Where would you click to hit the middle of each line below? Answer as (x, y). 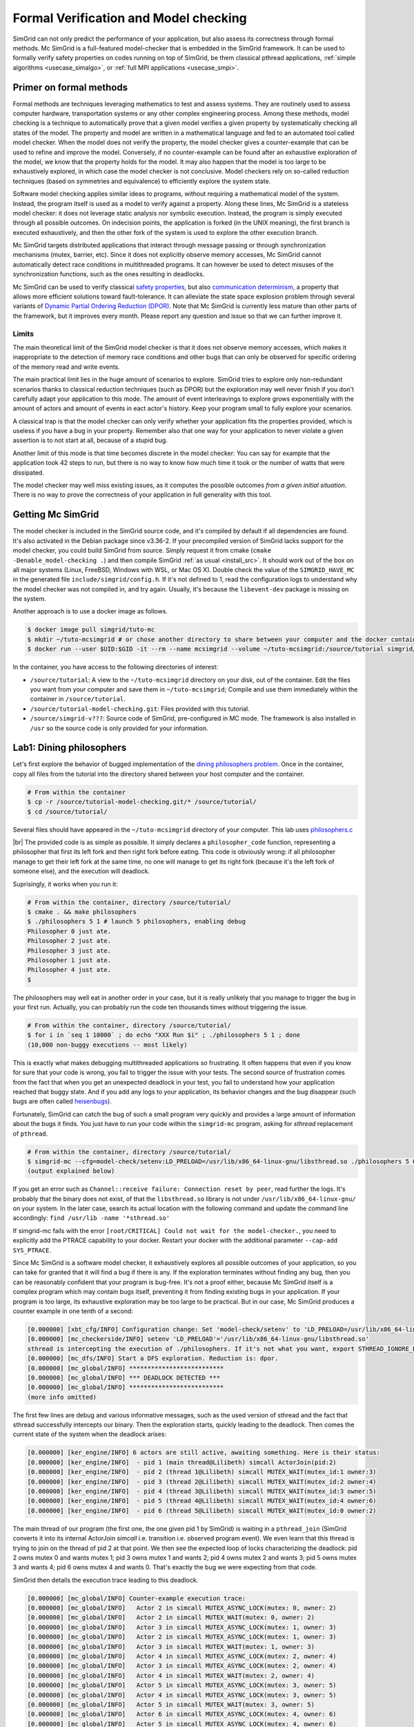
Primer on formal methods (70, 87)
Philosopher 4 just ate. (69, 970)
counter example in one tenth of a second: (73, 1311)
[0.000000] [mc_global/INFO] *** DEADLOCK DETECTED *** (124, 1377)
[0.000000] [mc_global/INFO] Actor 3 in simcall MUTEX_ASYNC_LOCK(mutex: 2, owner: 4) (182, 1666)
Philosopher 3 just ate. (69, 951)
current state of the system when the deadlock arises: (90, 1434)
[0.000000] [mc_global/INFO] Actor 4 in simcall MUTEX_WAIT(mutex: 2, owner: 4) (171, 1676)
